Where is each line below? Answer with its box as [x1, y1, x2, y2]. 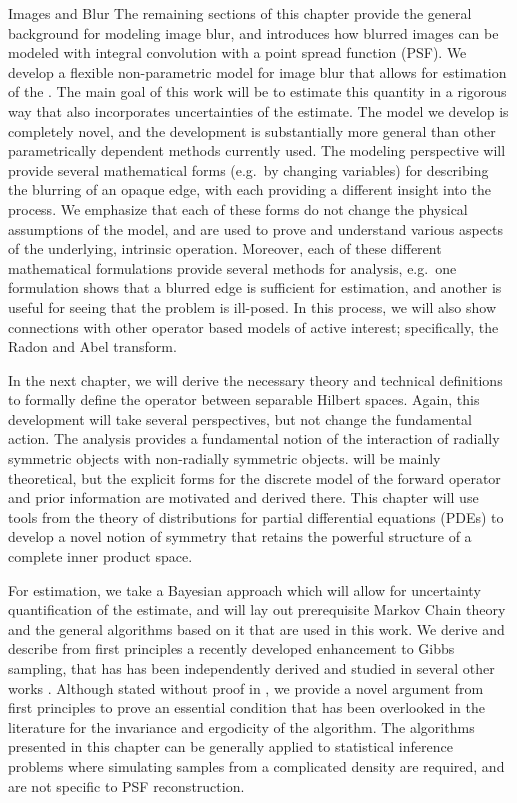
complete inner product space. [8, 546, 193, 567]
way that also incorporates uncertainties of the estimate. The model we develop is [8, 100, 509, 121]
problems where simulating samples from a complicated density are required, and [8, 755, 505, 776]
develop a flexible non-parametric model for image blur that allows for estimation [8, 61, 507, 82]
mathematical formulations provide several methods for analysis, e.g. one [8, 257, 457, 278]
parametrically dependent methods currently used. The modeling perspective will [8, 140, 506, 161]
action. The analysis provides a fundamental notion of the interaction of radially [8, 428, 500, 449]
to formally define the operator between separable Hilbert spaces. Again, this [8, 389, 480, 410]
